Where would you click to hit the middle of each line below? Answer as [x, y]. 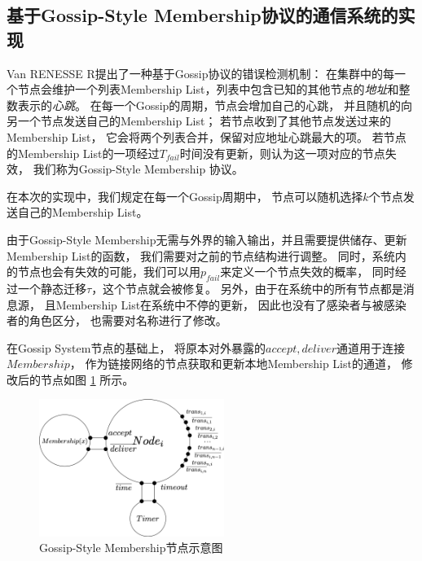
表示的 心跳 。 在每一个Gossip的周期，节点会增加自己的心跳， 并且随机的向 [215, 105]
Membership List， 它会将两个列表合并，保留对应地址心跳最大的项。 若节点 [207, 136]
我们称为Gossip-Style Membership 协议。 [138, 169]
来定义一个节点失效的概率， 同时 [308, 272]
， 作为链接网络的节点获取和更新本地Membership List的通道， [233, 364]
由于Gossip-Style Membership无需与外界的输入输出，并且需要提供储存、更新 [207, 239]
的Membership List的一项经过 [83, 153]
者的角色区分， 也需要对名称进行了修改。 [117, 320]
